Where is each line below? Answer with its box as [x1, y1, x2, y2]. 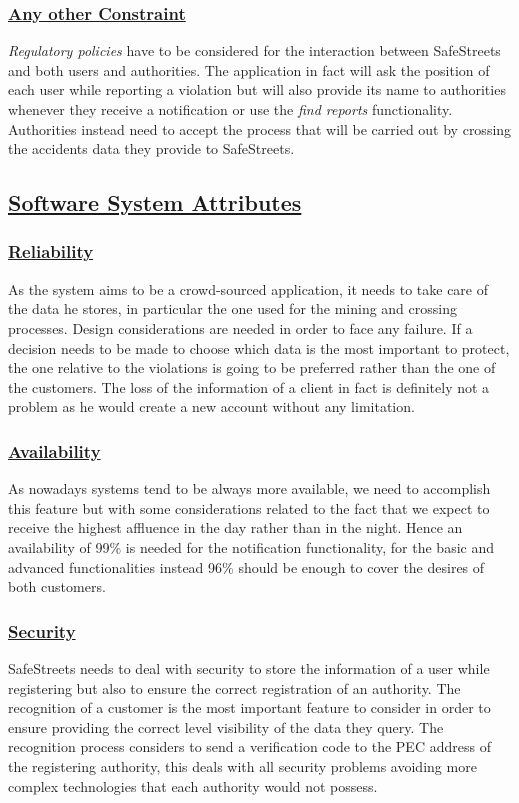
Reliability [8, 239, 94, 264]
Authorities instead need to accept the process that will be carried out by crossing [8, 118, 512, 139]
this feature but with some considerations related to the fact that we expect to [8, 497, 490, 518]
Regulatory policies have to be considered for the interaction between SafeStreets [8, 40, 501, 61]
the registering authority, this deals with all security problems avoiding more [8, 755, 477, 776]
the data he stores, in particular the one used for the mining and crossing [8, 298, 457, 319]
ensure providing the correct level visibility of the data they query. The [8, 716, 444, 737]
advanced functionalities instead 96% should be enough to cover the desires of [8, 556, 485, 577]
